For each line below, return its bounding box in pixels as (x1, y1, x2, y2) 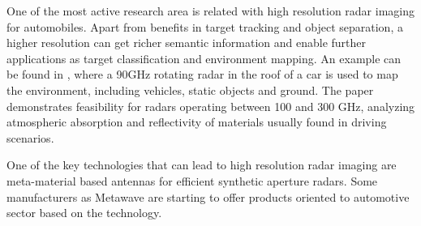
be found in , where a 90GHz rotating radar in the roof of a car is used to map (6, 66, 398, 83)
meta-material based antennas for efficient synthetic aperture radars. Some (6, 172, 378, 189)
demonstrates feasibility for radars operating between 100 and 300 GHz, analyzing (6, 97, 415, 114)
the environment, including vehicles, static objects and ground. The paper (6, 81, 374, 98)
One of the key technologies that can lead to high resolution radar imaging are (6, 156, 397, 173)
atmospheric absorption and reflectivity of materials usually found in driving (6, 113, 387, 130)
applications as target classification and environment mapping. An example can (6, 49, 402, 66)
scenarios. (6, 129, 54, 146)
